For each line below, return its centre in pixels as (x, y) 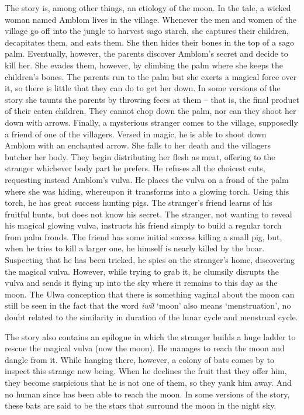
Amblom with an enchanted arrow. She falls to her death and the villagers (138, 145)
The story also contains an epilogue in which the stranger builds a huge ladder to (150, 336)
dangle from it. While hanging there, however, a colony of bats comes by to (140, 359)
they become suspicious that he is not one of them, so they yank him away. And (148, 382)
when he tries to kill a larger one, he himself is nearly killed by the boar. (135, 248)
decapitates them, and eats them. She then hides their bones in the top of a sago (150, 42)
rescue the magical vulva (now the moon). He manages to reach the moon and (145, 348)
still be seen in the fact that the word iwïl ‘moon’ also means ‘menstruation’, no (148, 305)
